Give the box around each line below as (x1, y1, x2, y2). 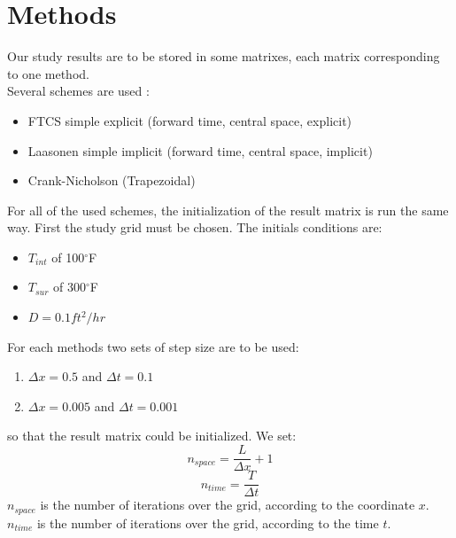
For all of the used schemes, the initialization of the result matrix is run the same (7, 200, 449, 219)
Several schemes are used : (7, 82, 150, 100)
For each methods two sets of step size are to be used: (7, 337, 299, 355)
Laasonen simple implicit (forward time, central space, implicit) (27, 141, 373, 160)
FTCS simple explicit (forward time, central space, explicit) (27, 111, 352, 129)
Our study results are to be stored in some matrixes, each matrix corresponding (7, 47, 440, 66)
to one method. (7, 64, 89, 82)
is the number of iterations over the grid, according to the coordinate (40, 495, 415, 514)
